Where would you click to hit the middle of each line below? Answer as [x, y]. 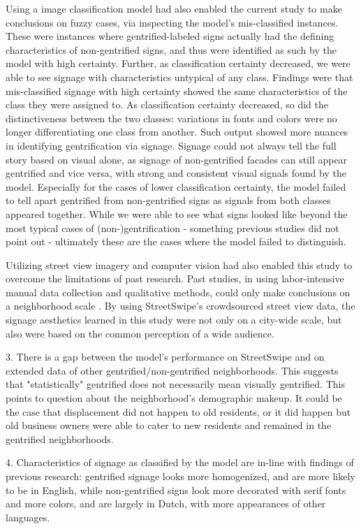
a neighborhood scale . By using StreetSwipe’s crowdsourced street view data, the [180, 306]
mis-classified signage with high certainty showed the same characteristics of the [177, 90]
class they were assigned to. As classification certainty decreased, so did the [167, 104]
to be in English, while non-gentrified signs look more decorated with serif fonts [176, 490]
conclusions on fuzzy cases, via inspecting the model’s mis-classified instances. [172, 22]
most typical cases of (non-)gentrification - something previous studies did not [172, 227]
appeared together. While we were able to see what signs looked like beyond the [177, 213]
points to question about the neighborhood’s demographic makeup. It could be [174, 398]
